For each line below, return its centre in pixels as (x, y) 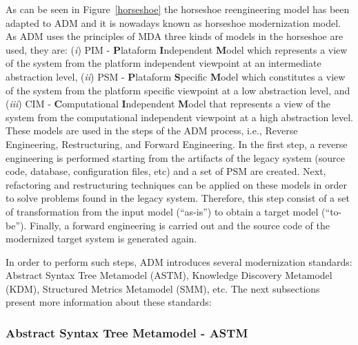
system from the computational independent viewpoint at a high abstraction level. (179, 117)
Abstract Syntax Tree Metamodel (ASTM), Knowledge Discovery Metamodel (169, 275)
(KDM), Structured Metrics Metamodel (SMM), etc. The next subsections (163, 288)
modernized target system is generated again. (101, 239)
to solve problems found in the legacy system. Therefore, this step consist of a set (178, 198)
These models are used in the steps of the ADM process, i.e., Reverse (152, 130)
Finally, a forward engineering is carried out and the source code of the (179, 225)
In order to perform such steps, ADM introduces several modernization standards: (179, 261)
